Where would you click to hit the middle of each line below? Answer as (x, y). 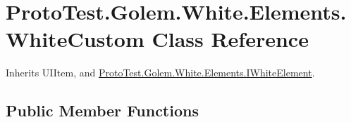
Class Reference (230, 39)
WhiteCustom (75, 39)
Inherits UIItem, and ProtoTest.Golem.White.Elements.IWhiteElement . (160, 73)
